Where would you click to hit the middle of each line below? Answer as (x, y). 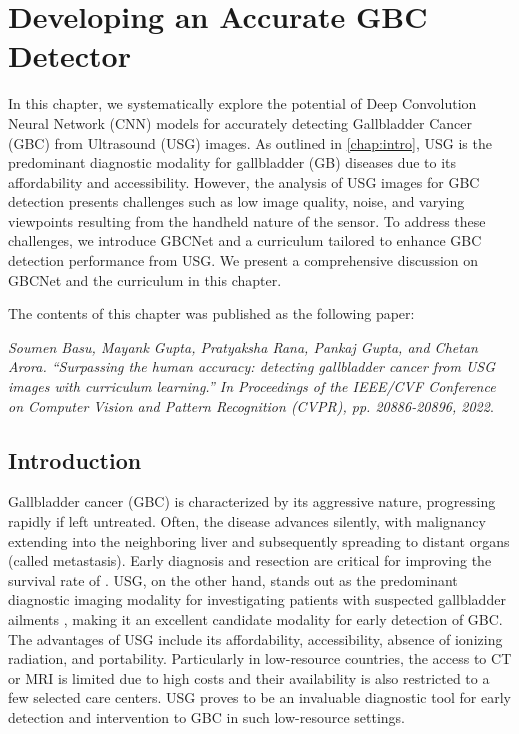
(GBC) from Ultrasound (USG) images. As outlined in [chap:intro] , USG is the (250, 142)
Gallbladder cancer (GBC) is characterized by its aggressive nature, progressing (252, 501)
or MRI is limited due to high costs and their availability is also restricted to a (249, 677)
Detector (69, 55)
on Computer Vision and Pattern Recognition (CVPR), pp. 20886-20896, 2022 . (251, 405)
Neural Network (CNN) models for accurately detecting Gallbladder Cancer (240, 122)
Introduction (75, 459)
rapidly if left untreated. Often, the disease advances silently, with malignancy (247, 521)
